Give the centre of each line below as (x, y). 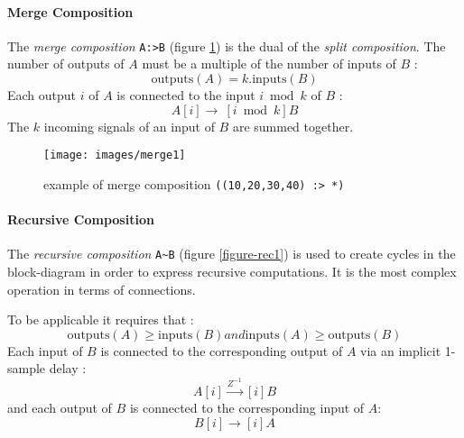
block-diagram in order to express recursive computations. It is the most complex (232, 271)
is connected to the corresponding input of (247, 408)
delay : (68, 368)
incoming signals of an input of (129, 126)
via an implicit (401, 350)
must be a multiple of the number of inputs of (269, 64)
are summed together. (293, 126)
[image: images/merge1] (115, 155)
